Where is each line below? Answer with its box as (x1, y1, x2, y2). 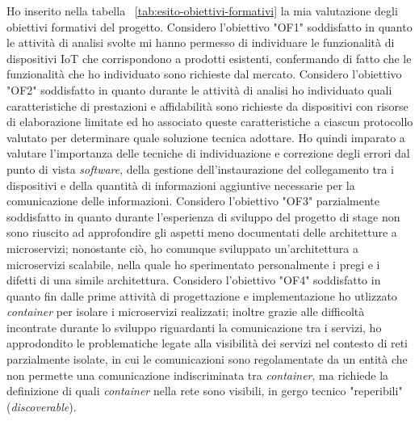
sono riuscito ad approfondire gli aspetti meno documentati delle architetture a (6, 224, 397, 241)
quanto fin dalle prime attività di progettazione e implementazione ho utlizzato (6, 287, 397, 304)
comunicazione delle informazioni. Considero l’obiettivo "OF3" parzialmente (6, 192, 379, 209)
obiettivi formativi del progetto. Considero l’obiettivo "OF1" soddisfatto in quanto (6, 18, 413, 35)
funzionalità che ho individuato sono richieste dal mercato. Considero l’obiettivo (6, 65, 402, 82)
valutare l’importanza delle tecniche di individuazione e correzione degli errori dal (6, 145, 410, 162)
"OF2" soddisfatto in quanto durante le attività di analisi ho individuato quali (6, 81, 392, 98)
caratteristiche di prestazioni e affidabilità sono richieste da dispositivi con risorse (6, 97, 409, 114)
